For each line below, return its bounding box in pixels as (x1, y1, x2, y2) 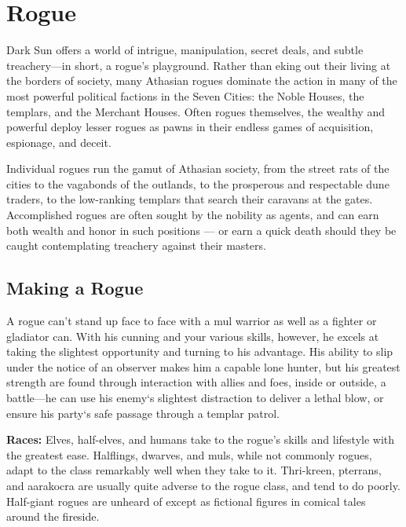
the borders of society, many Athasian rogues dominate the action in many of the (6, 72, 397, 89)
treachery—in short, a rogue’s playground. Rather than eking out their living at (6, 57, 391, 73)
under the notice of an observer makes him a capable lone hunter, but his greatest (6, 358, 401, 375)
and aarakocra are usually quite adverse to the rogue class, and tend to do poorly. (6, 477, 401, 493)
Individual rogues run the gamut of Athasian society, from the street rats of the (6, 160, 390, 177)
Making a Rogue (6, 276, 144, 300)
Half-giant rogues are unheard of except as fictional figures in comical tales (6, 492, 366, 509)
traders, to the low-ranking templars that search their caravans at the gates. (6, 191, 373, 207)
